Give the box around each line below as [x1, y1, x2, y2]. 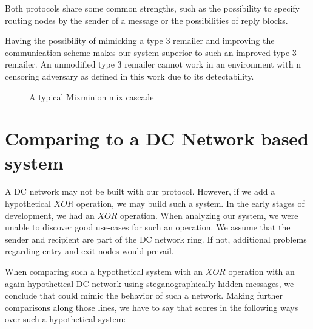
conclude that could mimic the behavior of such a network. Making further [5, 289, 283, 302]
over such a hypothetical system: [5, 313, 126, 325]
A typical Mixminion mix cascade [29, 90, 154, 103]
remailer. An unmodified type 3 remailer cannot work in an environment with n [5, 58, 301, 71]
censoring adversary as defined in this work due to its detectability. [5, 69, 254, 82]
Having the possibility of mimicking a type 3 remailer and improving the [5, 34, 275, 47]
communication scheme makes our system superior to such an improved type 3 [5, 46, 297, 58]
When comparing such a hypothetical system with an [5, 265, 203, 278]
